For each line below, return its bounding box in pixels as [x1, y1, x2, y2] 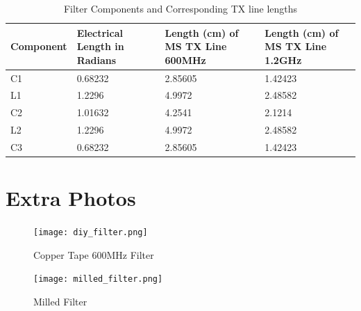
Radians [76, 52, 117, 67]
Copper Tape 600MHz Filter [33, 247, 154, 262]
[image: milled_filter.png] [33, 274, 163, 285]
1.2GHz [265, 52, 302, 67]
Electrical [76, 25, 124, 40]
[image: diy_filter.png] [33, 228, 148, 238]
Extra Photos [6, 184, 136, 212]
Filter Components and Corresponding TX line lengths [63, 1, 298, 15]
